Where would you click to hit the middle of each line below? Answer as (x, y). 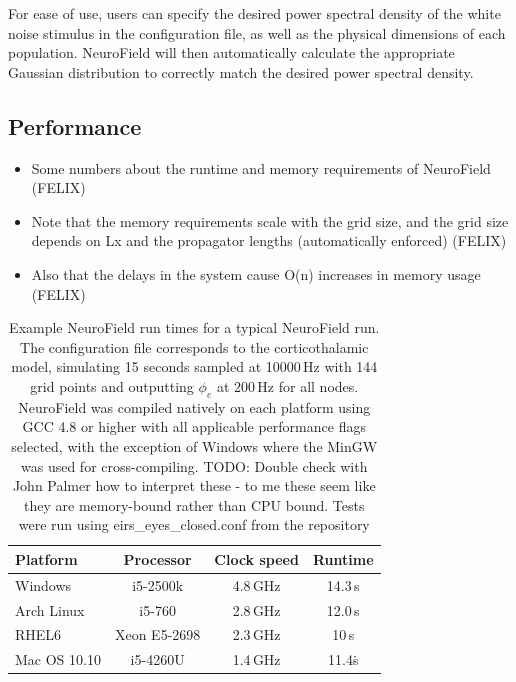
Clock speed (256, 558)
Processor (157, 558)
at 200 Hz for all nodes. (287, 385)
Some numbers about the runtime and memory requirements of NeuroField (261, 167)
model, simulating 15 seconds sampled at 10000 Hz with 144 (194, 366)
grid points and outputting (112, 385)
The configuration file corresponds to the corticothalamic (194, 346)
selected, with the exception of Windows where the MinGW (194, 445)
